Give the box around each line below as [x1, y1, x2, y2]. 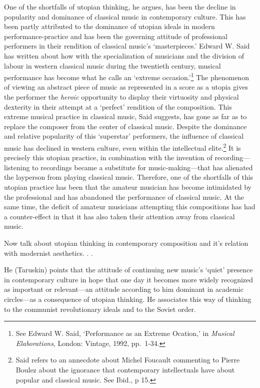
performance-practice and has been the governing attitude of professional [4, 31, 227, 41]
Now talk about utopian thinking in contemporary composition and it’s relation [4, 237, 248, 248]
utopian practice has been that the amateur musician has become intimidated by [4, 182, 251, 192]
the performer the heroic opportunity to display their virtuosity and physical [4, 92, 239, 102]
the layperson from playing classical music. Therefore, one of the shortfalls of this [4, 172, 253, 182]
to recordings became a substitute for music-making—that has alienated [32, 162, 253, 172]
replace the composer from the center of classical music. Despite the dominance [4, 121, 247, 131]
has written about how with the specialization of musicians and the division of [4, 50, 244, 61]
